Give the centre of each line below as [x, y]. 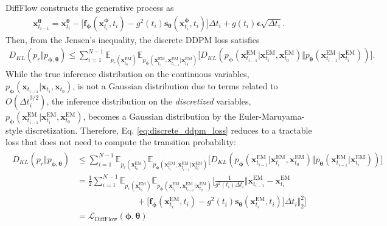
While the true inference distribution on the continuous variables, [127, 74]
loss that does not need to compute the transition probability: [121, 142]
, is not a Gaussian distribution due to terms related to [175, 86]
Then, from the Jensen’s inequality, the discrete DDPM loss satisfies [133, 39]
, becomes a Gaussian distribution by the [159, 116]
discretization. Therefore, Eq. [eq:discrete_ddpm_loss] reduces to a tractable [169, 130]
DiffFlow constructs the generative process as [90, 7]
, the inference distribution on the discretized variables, [149, 101]
